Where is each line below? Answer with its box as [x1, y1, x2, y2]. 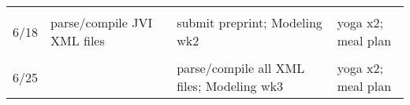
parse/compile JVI [50, 13, 153, 31]
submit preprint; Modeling [177, 13, 322, 31]
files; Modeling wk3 [177, 77, 283, 95]
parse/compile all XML [177, 59, 305, 77]
